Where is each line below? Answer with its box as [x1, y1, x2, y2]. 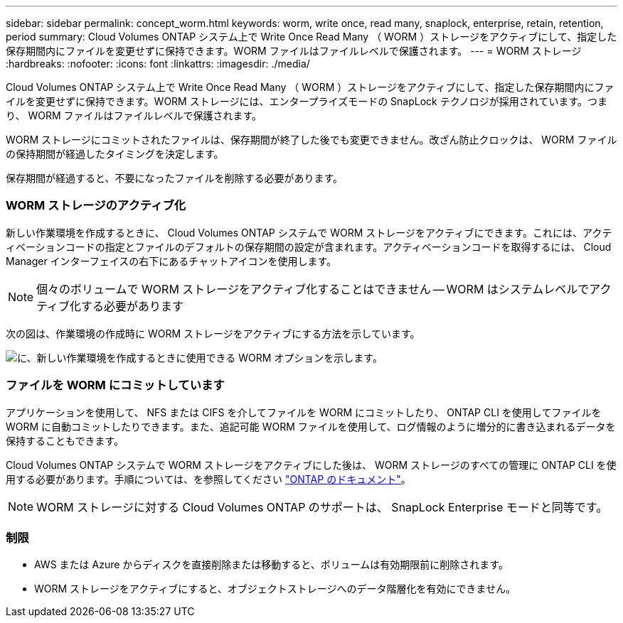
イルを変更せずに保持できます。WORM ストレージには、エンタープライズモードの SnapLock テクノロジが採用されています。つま [6, 95, 608, 107]
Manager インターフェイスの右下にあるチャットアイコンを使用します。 [6, 254, 337, 267]
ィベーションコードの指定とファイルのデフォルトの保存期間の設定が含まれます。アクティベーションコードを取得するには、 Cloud [6, 240, 612, 253]
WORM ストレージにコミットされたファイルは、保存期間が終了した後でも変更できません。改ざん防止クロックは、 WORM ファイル [6, 134, 617, 146]
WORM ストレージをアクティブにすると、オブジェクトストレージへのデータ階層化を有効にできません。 [34, 583, 516, 595]
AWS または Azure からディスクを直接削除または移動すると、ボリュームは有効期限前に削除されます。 [34, 558, 508, 571]
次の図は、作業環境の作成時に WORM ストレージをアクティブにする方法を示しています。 [6, 327, 420, 340]
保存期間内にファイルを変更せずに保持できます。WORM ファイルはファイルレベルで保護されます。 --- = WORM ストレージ [6, 45, 582, 57]
